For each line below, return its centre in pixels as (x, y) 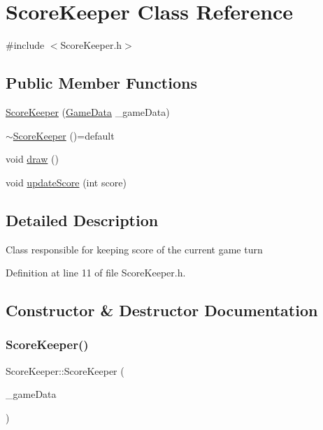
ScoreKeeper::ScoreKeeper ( (65, 370)
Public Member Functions (101, 83)
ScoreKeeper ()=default (64, 135)
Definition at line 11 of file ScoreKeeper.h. (96, 273)
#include (25, 45)
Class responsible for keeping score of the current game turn (134, 249)
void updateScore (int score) (66, 182)
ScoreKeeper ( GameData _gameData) (88, 111)
